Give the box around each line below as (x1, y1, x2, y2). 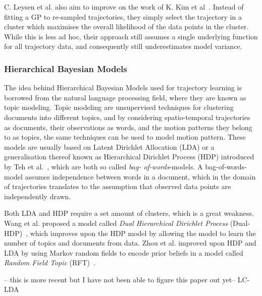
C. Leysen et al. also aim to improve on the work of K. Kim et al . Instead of (4, 2, 244, 12)
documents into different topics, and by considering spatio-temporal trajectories (4, 111, 250, 122)
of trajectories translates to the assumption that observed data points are (4, 181, 231, 192)
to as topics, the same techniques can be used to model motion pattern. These (4, 132, 246, 142)
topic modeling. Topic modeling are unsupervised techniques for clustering (4, 102, 234, 112)
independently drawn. (4, 191, 71, 201)
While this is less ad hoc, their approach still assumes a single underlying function (4, 31, 258, 41)
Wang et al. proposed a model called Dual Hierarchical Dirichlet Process (4, 217, 228, 228)
